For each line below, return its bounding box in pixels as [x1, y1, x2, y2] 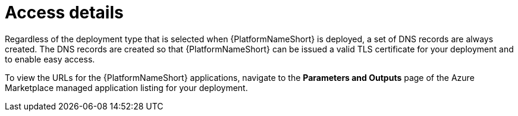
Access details [5, 2, 124, 23]
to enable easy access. [5, 54, 95, 64]
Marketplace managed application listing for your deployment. [5, 82, 248, 93]
